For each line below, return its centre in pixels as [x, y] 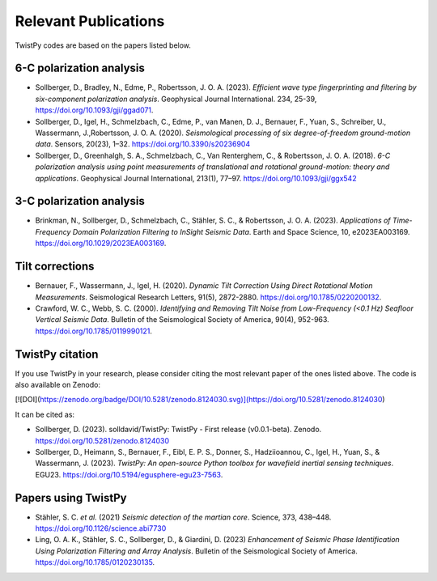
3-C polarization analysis [80, 201]
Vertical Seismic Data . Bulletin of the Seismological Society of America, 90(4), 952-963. [182, 320]
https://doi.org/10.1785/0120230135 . [95, 562]
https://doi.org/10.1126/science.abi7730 [101, 528]
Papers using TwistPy [71, 498]
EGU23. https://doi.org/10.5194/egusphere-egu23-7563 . [129, 474]
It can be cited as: [45, 414]
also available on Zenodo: [58, 385]
